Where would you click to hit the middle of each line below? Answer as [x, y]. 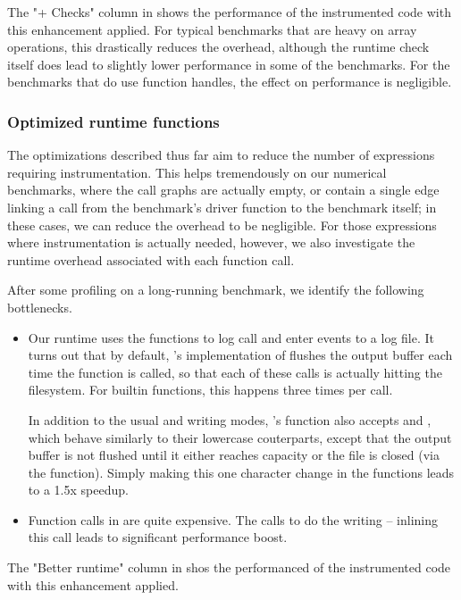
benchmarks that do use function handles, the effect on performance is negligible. [230, 82]
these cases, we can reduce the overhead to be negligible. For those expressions [222, 225]
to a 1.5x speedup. [78, 490]
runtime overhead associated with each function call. [151, 259]
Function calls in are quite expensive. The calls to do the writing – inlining [233, 519]
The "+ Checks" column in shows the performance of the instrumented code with [229, 12]
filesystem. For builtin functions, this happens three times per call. [210, 390]
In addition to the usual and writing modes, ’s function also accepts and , [230, 419]
